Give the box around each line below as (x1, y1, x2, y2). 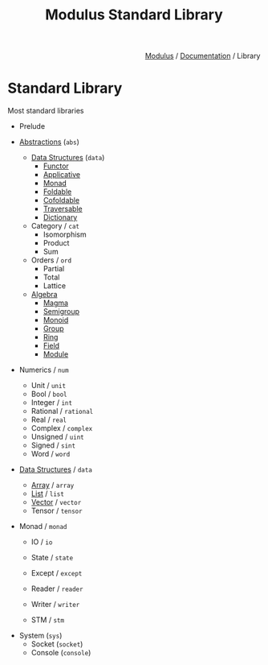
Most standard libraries (7, 106, 84, 116)
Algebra (30, 290, 58, 299)
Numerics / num (18, 365, 69, 375)
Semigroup (43, 307, 80, 316)
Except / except (30, 568, 83, 578)
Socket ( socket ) (30, 639, 83, 649)
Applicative (43, 170, 81, 180)
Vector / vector (30, 498, 82, 507)
